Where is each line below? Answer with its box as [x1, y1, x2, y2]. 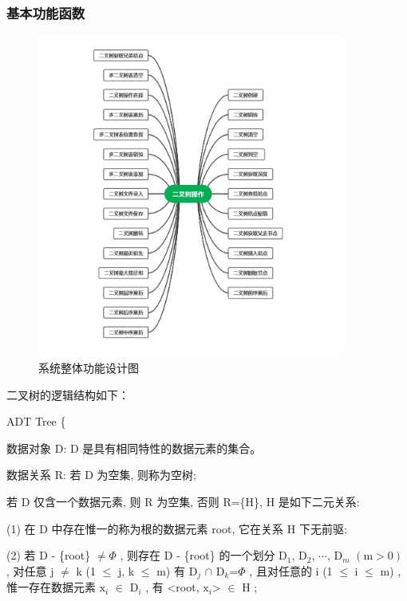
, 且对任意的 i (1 [249, 562, 333, 579]
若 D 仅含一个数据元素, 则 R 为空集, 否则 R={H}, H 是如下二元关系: [6, 493, 360, 510]
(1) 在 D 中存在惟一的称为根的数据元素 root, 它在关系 [6, 520, 284, 536]
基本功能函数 [6, 2, 85, 22]
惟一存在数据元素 [6, 579, 96, 595]
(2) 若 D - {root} [6, 547, 91, 564]
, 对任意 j [6, 562, 54, 579]
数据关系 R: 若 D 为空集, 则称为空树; [6, 466, 196, 483]
